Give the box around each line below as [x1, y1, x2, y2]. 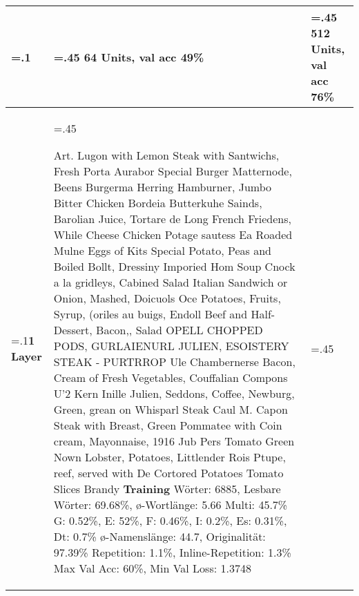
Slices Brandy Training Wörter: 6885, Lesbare [53, 481, 281, 497]
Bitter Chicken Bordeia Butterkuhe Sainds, [53, 195, 262, 211]
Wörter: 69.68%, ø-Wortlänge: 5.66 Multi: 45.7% [53, 497, 288, 512]
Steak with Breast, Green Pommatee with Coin [53, 417, 282, 433]
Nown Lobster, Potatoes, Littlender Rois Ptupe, [53, 449, 286, 465]
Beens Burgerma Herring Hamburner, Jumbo [53, 179, 272, 195]
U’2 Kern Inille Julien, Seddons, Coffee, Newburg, [53, 385, 295, 401]
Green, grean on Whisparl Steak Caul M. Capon [53, 401, 288, 417]
